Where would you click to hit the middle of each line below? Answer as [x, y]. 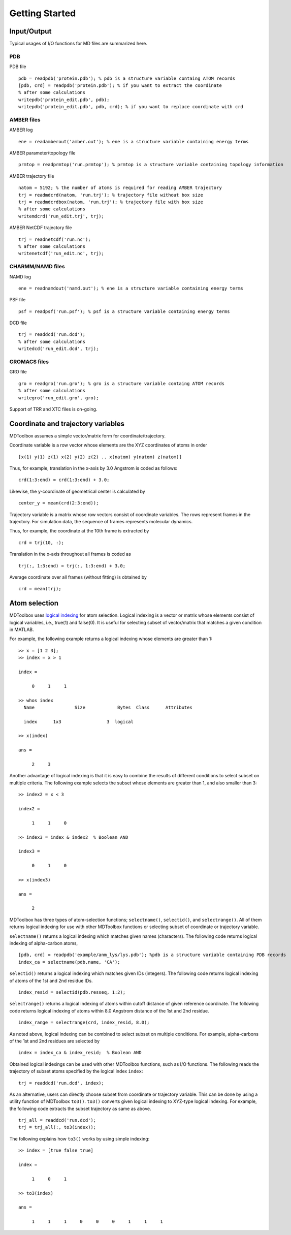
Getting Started [43, 13]
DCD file [18, 323]
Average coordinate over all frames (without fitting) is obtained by [78, 577]
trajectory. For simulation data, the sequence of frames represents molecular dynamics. [101, 521]
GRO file [18, 372]
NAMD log [20, 276]
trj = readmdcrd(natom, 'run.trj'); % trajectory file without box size [111, 195]
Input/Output [30, 31]
